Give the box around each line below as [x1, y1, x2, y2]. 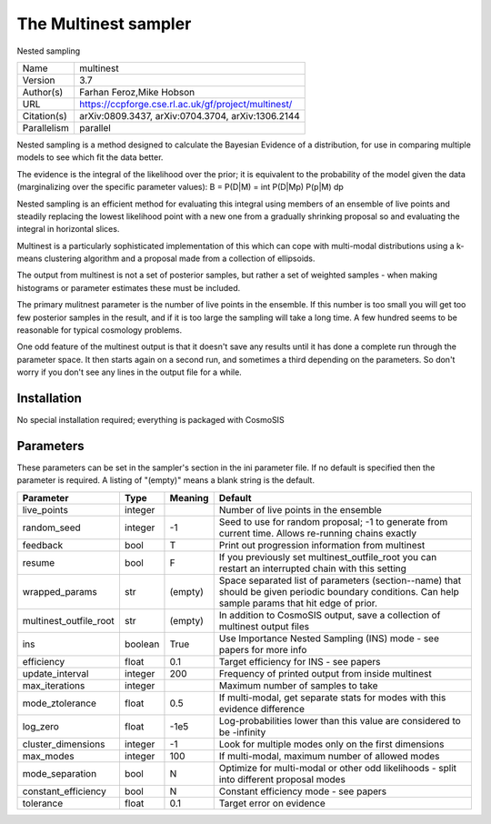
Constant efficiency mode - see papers [218, 785, 386, 798]
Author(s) [22, 85, 64, 98]
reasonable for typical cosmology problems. [16, 325, 182, 336]
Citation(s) [22, 109, 67, 122]
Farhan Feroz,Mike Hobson [78, 85, 195, 98]
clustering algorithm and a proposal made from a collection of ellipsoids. [44, 253, 316, 264]
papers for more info [218, 643, 307, 656]
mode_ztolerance [22, 697, 97, 709]
